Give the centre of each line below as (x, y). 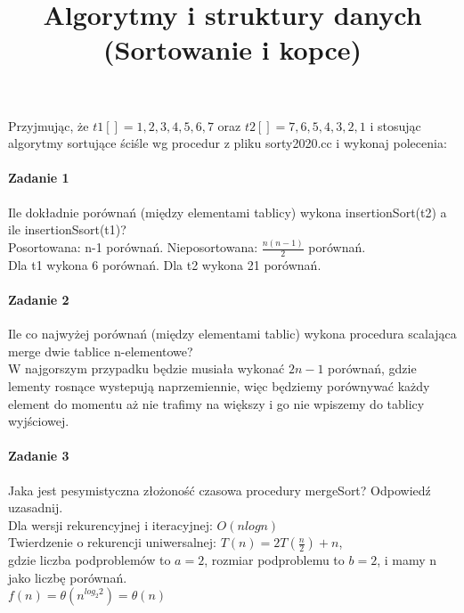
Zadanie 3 (39, 456)
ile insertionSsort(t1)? (67, 229)
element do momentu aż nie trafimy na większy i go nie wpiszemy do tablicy (216, 403)
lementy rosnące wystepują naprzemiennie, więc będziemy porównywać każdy (219, 386)
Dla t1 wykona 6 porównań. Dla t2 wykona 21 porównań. (165, 264)
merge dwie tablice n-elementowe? (101, 351)
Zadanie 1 (39, 178)
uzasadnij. (36, 507)
